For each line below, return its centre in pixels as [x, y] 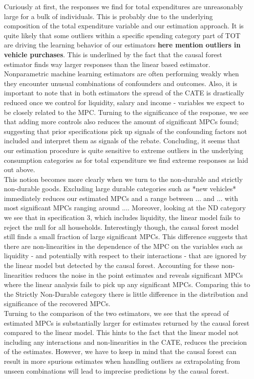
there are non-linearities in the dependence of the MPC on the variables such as [123, 246]
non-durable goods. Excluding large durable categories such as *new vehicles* [120, 189]
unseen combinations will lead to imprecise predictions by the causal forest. [117, 370]
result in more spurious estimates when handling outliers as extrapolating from [122, 361]
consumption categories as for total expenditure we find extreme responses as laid [126, 160]
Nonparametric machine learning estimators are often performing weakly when [122, 74]
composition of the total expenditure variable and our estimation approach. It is [124, 26]
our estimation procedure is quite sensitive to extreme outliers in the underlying [124, 150]
